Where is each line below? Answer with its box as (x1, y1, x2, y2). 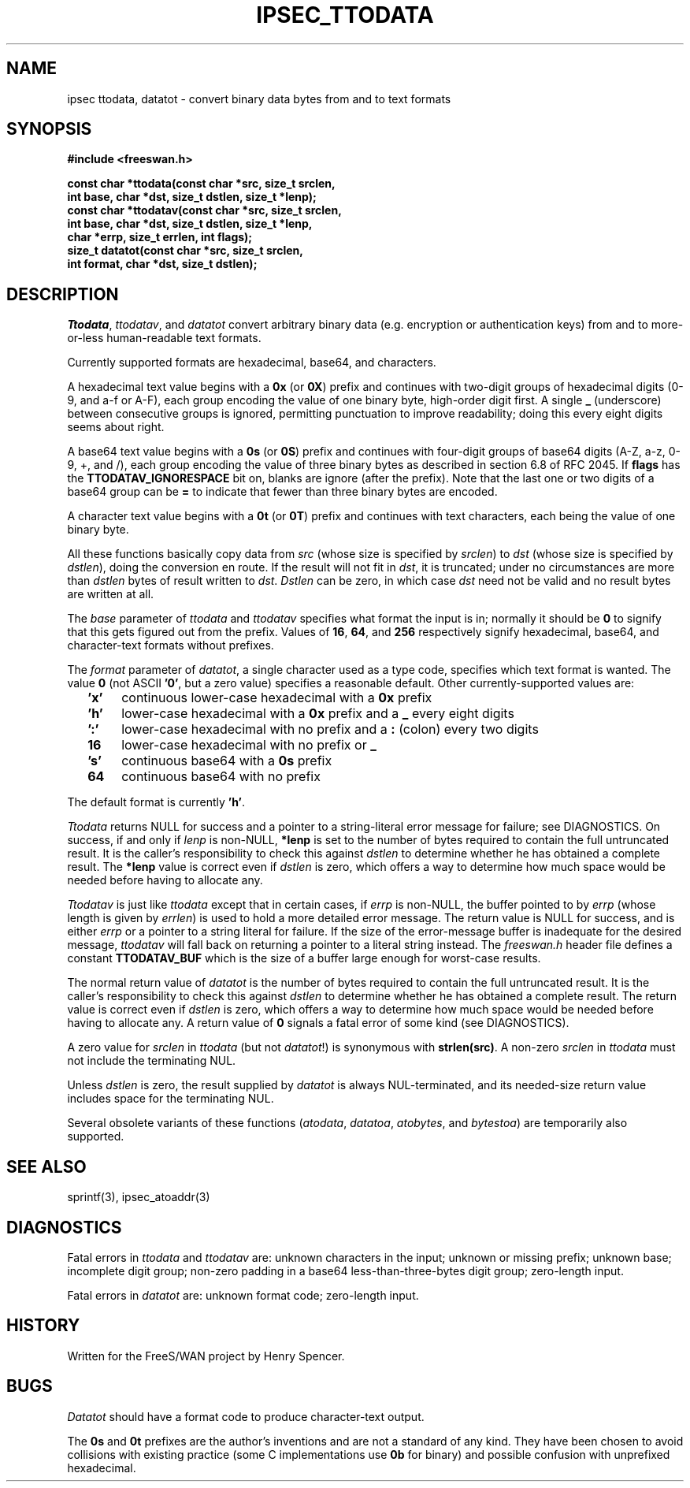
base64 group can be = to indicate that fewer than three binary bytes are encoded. (67, 485, 498, 499)
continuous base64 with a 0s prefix (121, 753, 332, 769)
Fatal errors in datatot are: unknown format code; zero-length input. (67, 1288, 419, 1302)
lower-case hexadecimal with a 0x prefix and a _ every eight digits (121, 705, 514, 722)
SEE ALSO (6, 1156, 87, 1177)
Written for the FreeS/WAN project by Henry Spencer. (67, 1348, 345, 1363)
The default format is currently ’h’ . (67, 795, 245, 809)
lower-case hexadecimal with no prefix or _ (121, 737, 377, 753)
